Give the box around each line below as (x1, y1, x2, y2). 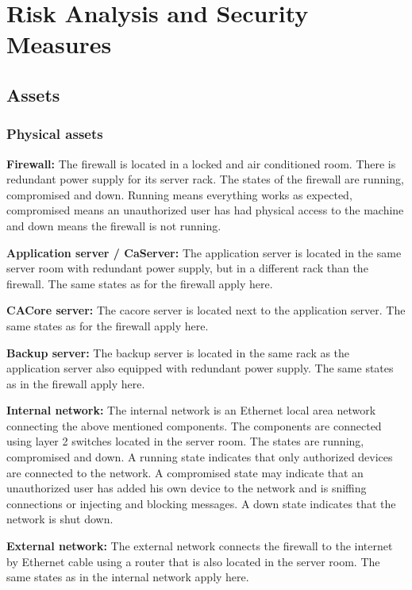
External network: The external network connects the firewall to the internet (6, 538, 393, 554)
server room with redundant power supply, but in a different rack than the (6, 260, 368, 276)
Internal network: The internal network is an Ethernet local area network (6, 402, 376, 418)
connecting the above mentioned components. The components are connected (6, 417, 382, 434)
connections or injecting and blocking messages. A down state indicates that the (6, 495, 396, 511)
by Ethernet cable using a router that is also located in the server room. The (6, 553, 380, 569)
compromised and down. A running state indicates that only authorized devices (6, 449, 393, 465)
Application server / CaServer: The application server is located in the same (6, 244, 402, 260)
